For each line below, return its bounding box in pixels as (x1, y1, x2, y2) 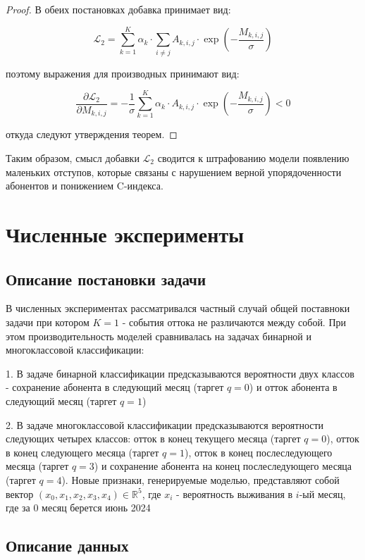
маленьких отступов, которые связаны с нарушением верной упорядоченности (6, 164, 342, 179)
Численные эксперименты (6, 220, 245, 248)
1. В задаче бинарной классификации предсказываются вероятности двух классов (6, 366, 354, 380)
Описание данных (6, 535, 129, 556)
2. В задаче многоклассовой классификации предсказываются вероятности (6, 417, 324, 432)
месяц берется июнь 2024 (42, 500, 151, 515)
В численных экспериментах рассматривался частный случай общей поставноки (6, 301, 350, 316)
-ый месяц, (299, 486, 346, 501)
